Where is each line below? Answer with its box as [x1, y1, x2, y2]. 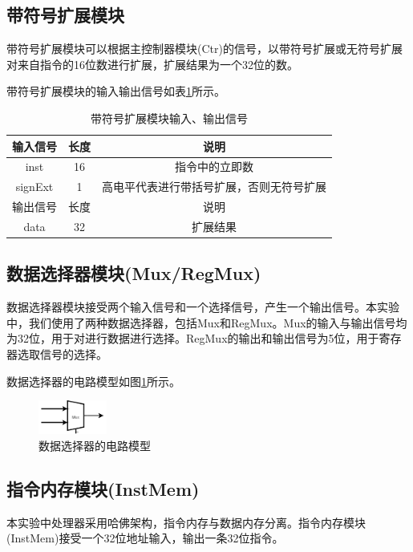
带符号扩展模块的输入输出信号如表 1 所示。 [6, 83, 225, 99]
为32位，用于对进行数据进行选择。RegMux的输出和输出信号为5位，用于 [6, 330, 379, 347]
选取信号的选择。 [17, 346, 107, 363]
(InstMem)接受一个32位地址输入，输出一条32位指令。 [6, 530, 284, 546]
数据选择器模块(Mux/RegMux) [6, 261, 261, 286]
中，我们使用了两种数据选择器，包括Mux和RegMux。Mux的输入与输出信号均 [6, 314, 407, 331]
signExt [15, 178, 54, 195]
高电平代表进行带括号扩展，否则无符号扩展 [102, 178, 326, 195]
